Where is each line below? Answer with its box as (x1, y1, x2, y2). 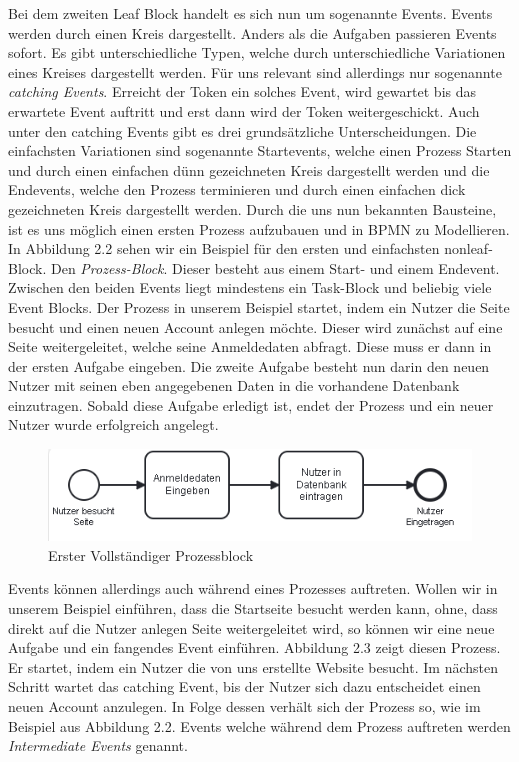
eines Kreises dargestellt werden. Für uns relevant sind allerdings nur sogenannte (8, 61, 502, 82)
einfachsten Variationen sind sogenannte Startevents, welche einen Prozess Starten (8, 140, 512, 161)
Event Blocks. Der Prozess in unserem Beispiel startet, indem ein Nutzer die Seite (8, 296, 510, 317)
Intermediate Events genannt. (8, 735, 188, 756)
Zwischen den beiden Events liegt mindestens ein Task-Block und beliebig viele (8, 277, 492, 298)
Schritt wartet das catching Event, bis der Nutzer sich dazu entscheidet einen (8, 676, 481, 697)
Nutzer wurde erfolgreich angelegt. (8, 414, 219, 435)
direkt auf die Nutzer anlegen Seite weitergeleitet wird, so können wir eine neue (8, 617, 495, 638)
